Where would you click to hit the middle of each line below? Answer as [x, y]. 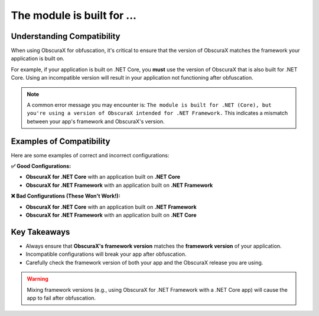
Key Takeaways [40, 232]
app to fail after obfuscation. [61, 298]
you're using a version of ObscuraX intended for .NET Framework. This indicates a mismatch [157, 113]
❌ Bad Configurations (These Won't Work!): [66, 196]
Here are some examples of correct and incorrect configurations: [90, 155]
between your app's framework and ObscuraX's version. [96, 121]
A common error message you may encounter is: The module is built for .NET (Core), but [149, 105]
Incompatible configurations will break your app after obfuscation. [106, 254]
